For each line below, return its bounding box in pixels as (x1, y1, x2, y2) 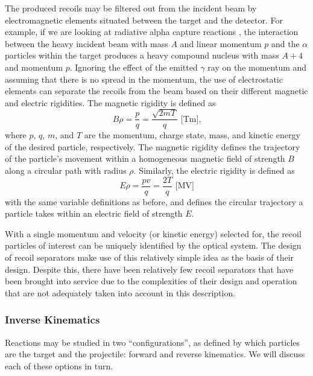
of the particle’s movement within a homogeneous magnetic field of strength (5, 152, 285, 165)
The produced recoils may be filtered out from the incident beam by (5, 2, 257, 14)
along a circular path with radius (5, 164, 127, 176)
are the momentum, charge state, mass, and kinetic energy (84, 129, 300, 141)
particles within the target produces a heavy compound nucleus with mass (5, 49, 279, 62)
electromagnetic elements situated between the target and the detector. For (5, 13, 283, 26)
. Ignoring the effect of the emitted (69, 60, 198, 73)
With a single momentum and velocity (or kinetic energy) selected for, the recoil (5, 227, 302, 240)
